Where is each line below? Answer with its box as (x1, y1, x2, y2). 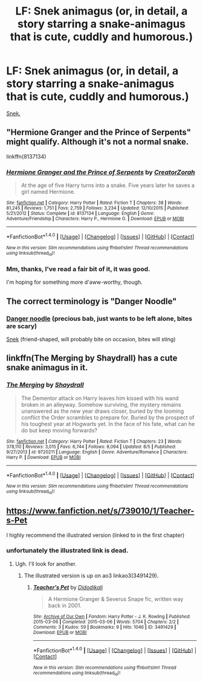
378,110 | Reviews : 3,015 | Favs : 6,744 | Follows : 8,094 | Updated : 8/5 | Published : (6, 444, 176, 450)
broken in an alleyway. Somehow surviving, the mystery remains (21, 401, 181, 408)
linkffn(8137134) (6, 152, 47, 160)
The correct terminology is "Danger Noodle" (6, 296, 177, 306)
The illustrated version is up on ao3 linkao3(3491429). (24, 572, 159, 579)
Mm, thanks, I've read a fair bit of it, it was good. (6, 264, 150, 273)
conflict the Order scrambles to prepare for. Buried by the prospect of (21, 413, 195, 421)
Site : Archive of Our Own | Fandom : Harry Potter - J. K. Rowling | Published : (33, 613, 191, 620)
